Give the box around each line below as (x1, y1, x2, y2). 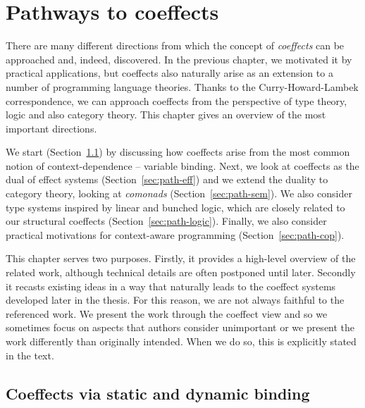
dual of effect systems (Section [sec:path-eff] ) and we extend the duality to (6, 172, 328, 187)
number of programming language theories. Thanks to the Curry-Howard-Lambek (6, 79, 359, 94)
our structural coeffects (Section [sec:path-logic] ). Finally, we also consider (6, 214, 327, 228)
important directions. (6, 120, 97, 135)
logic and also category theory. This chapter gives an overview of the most (6, 107, 326, 122)
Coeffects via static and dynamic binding (6, 382, 310, 404)
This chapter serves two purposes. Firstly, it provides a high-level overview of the (6, 251, 356, 266)
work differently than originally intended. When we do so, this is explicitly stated (6, 334, 357, 348)
